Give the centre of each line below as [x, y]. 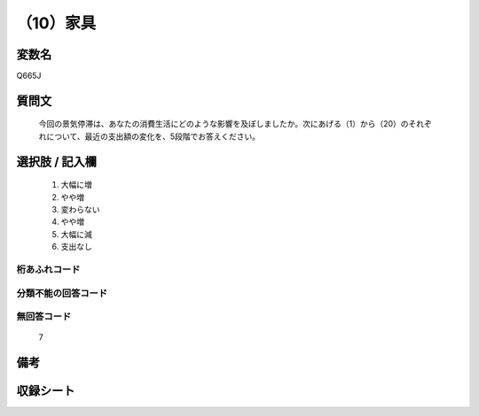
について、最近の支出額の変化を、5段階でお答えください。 [153, 136]
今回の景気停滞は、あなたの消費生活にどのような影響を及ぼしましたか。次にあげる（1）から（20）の [224, 124]
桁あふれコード [48, 269]
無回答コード [44, 317]
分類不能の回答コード [62, 293]
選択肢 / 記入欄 [57, 162]
